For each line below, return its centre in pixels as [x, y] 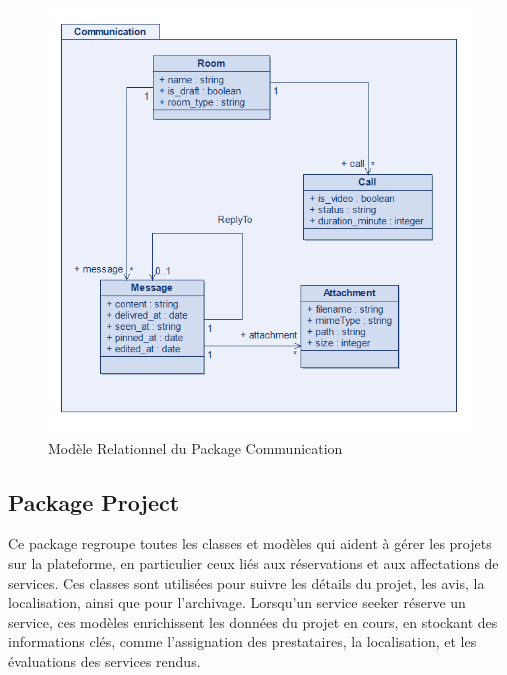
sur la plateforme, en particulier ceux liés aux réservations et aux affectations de [253, 562]
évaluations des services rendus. [104, 660]
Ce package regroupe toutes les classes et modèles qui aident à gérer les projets [250, 543]
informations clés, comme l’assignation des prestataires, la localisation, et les [242, 641]
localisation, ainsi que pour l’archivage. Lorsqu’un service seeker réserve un [237, 602]
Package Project [94, 501]
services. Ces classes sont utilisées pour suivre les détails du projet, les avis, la [246, 582]
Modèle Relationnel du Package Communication [195, 447]
